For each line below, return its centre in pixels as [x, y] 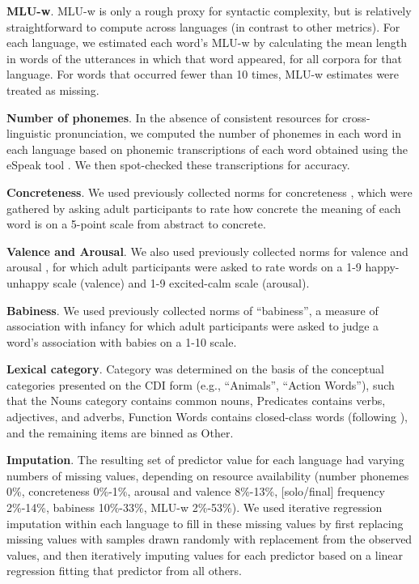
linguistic [29, 133]
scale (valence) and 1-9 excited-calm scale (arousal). [181, 282]
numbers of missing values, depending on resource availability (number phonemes [208, 475]
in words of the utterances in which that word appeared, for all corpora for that [204, 58]
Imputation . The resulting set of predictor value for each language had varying [205, 460]
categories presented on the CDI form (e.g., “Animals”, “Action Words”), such [201, 384]
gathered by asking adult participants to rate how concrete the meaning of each [204, 208]
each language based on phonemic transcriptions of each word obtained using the [207, 149]
